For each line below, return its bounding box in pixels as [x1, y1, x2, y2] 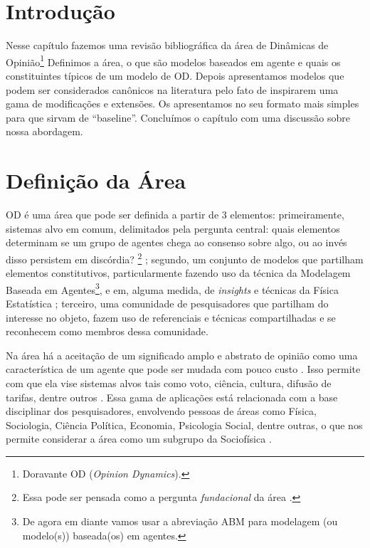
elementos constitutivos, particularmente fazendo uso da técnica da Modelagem [6, 265, 351, 280]
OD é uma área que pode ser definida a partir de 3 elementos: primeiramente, [6, 207, 344, 222]
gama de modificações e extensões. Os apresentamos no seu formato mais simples [6, 96, 359, 111]
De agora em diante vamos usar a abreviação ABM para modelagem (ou [22, 514, 338, 529]
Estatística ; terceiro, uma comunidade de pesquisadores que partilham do [6, 295, 329, 310]
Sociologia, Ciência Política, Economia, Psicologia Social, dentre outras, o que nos [6, 417, 363, 432]
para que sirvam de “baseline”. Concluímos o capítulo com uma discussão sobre [6, 110, 350, 125]
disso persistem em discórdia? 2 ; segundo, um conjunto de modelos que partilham [6, 249, 364, 266]
